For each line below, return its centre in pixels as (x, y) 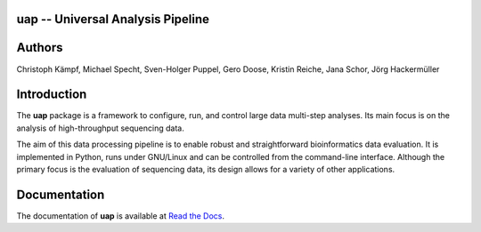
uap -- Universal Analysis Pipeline (113, 19)
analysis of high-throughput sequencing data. (100, 128)
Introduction (52, 95)
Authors (40, 48)
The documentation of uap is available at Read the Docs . (121, 216)
